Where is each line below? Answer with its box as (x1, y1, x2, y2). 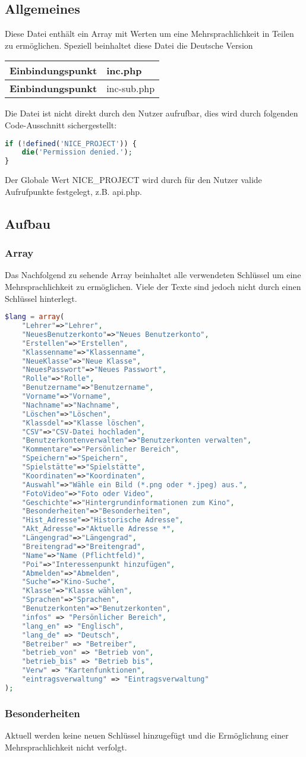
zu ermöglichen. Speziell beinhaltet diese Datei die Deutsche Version (5, 39, 253, 51)
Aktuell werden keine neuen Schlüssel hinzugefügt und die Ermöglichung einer (5, 729, 289, 742)
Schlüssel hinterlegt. (5, 292, 77, 304)
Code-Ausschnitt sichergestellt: (5, 118, 117, 131)
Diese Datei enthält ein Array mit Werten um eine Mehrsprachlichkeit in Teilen (5, 27, 294, 40)
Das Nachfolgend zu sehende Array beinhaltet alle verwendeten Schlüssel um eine (5, 269, 301, 281)
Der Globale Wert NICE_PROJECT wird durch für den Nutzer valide (5, 174, 262, 186)
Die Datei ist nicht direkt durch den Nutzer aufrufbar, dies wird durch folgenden (5, 107, 298, 119)
